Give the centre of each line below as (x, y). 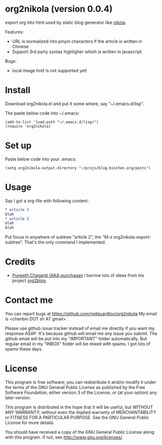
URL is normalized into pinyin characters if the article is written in (77, 41)
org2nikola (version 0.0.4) (59, 9)
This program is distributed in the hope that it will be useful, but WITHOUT (79, 407)
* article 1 (17, 210)
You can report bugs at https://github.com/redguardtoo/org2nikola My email (81, 314)
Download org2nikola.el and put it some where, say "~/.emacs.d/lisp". (75, 104)
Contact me (29, 300)
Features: (15, 32)
